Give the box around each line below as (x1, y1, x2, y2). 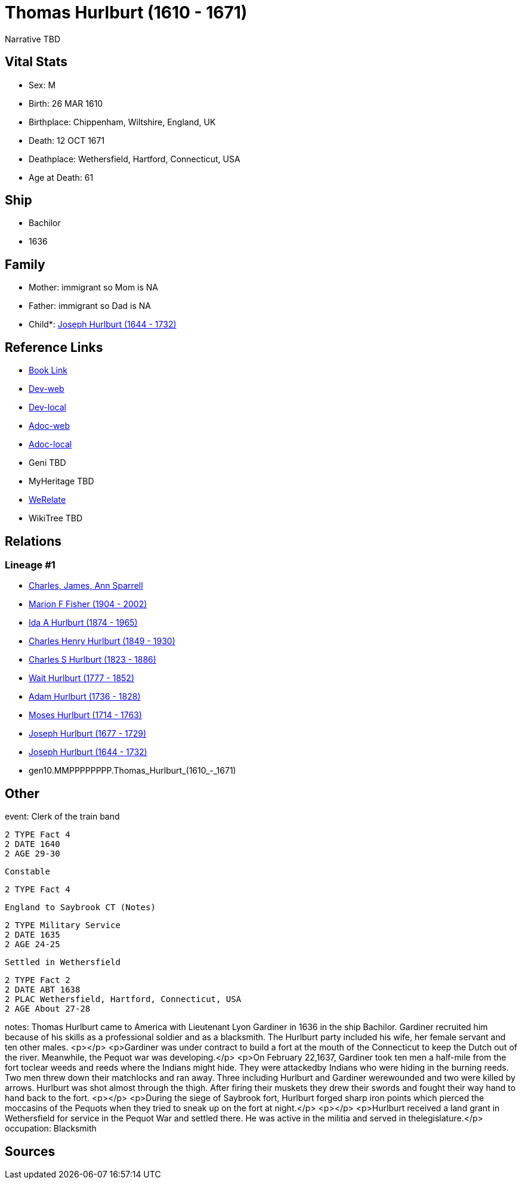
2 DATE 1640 (5, 839, 60, 849)
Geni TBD (29, 457, 66, 468)
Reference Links (5, 339, 103, 355)
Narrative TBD (5, 33, 60, 44)
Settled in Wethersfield (5, 957, 121, 967)
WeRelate (29, 494, 66, 505)
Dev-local (29, 402, 66, 413)
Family (5, 256, 45, 272)
